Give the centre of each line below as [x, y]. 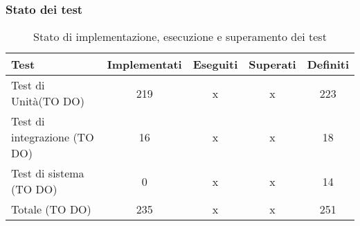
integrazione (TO [53, 137]
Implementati [144, 64]
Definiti [328, 64]
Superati [272, 64]
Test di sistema [48, 173]
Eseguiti [215, 64]
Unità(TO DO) [48, 101]
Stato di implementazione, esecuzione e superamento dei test [180, 37]
